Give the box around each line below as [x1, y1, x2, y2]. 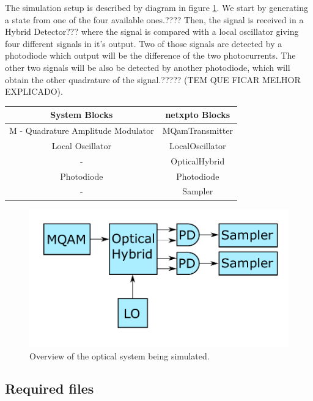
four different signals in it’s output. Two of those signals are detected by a [5, 37, 282, 50]
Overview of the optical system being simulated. [29, 349, 210, 362]
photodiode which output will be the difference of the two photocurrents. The [5, 49, 296, 62]
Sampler [182, 185, 213, 197]
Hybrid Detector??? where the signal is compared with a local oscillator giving [5, 25, 299, 38]
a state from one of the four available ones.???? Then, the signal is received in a [5, 13, 304, 26]
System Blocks [50, 108, 113, 121]
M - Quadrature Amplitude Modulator [9, 124, 154, 137]
